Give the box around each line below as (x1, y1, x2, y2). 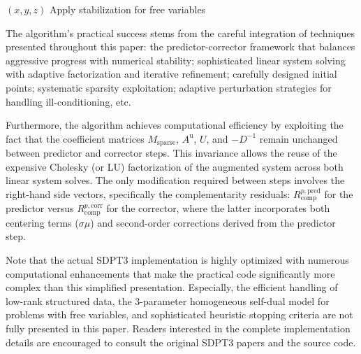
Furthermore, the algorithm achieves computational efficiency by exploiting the (6, 118, 344, 132)
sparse (157, 139, 176, 147)
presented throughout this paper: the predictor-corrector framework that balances (6, 39, 355, 54)
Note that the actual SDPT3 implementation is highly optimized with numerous (6, 253, 349, 267)
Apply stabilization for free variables (50, 2, 206, 16)
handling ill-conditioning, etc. (6, 94, 131, 108)
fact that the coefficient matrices (6, 131, 145, 146)
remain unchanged (259, 131, 338, 146)
